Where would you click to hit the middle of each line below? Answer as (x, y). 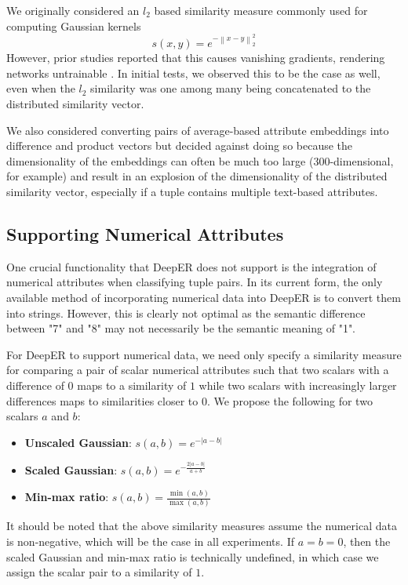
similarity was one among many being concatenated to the (231, 88)
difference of (35, 385)
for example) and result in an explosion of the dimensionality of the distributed (197, 176)
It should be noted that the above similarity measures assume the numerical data (202, 526)
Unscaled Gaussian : (78, 442)
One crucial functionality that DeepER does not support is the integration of (191, 266)
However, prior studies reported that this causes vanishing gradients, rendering (196, 58)
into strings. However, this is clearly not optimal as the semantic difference (186, 312)
